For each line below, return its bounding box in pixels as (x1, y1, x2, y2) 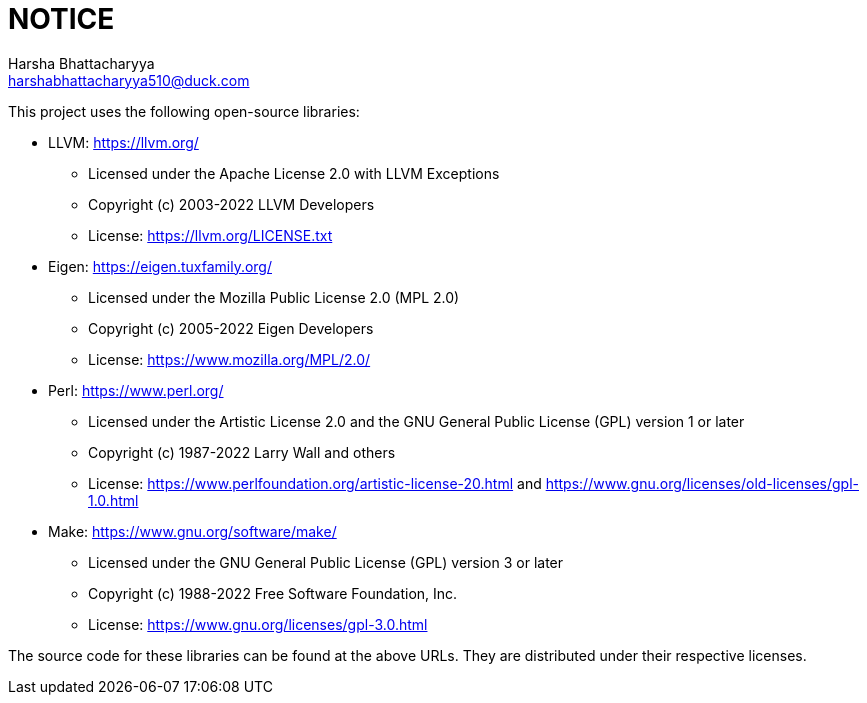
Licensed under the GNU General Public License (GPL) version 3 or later (88, 553, 564, 571)
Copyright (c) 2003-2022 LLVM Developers (88, 195, 375, 213)
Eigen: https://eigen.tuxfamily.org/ (48, 257, 272, 275)
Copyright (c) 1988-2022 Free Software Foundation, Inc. (88, 584, 458, 602)
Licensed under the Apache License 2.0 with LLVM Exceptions (88, 164, 500, 182)
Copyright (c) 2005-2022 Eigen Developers (88, 319, 374, 337)
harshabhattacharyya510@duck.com (8, 71, 250, 89)
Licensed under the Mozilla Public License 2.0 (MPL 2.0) (88, 288, 460, 306)
